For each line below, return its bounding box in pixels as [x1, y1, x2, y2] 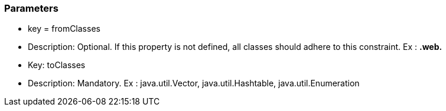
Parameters [4, 2, 58, 14]
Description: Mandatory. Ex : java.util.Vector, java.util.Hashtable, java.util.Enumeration [28, 78, 360, 89]
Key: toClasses [28, 60, 86, 70]
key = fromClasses [28, 23, 100, 34]
